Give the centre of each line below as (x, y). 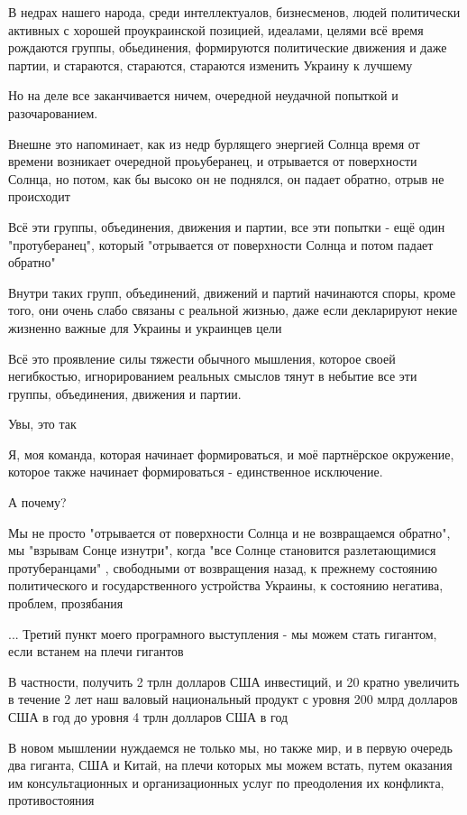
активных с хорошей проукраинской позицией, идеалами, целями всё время (216, 29)
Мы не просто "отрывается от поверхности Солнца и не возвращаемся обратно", (229, 532)
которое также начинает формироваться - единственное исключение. (196, 472)
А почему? (37, 502)
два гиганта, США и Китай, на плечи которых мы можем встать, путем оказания (230, 765)
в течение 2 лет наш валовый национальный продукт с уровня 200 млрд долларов (233, 699)
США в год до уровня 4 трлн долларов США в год (148, 717)
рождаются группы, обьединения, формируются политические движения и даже (228, 47)
